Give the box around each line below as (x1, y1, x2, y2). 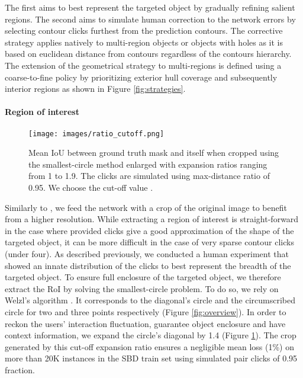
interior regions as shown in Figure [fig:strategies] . (5, 82, 186, 95)
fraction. (5, 363, 36, 376)
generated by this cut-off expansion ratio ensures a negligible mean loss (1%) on (5, 340, 294, 353)
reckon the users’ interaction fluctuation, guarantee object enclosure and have (5, 317, 286, 329)
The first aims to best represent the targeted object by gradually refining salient (5, 1, 295, 13)
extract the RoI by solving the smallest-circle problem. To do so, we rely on (5, 282, 279, 294)
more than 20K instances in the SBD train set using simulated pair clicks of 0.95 (5, 352, 298, 364)
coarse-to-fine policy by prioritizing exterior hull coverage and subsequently (5, 71, 278, 83)
